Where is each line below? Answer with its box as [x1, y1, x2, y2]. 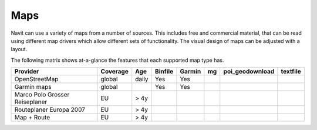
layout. [11, 46, 28, 53]
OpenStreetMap [14, 75, 59, 84]
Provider [14, 68, 39, 76]
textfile [281, 68, 302, 76]
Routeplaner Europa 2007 [14, 106, 85, 114]
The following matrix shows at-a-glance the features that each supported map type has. [11, 56, 224, 64]
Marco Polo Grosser [14, 91, 70, 99]
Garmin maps [14, 83, 52, 91]
